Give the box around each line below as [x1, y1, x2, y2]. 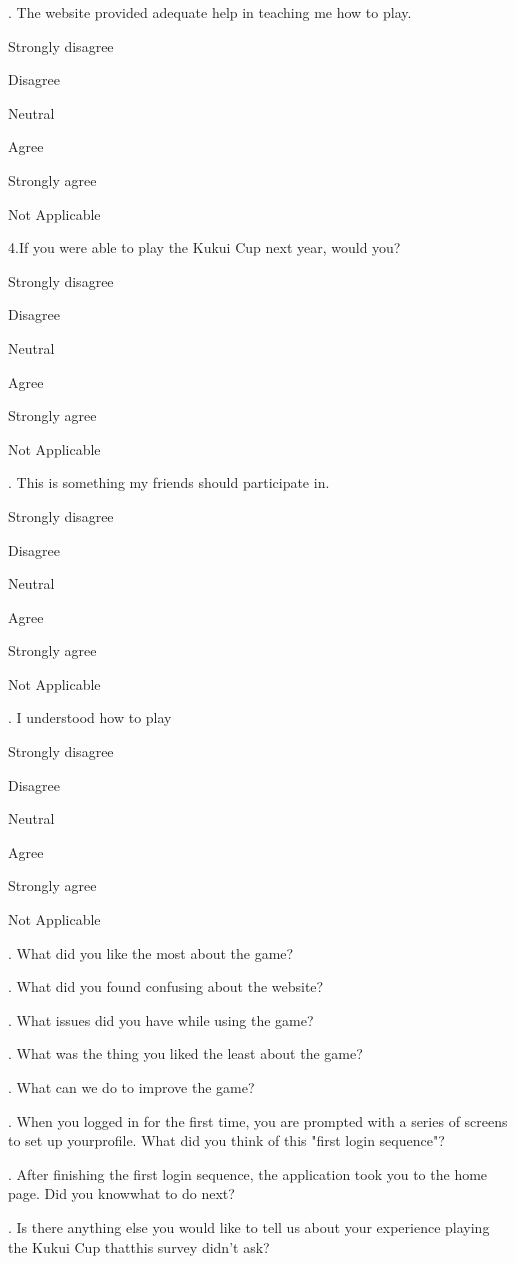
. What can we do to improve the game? [8, 1077, 255, 1097]
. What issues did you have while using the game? [8, 1009, 314, 1030]
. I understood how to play [8, 707, 172, 728]
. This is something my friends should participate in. [8, 472, 330, 493]
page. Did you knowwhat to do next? [8, 1183, 235, 1204]
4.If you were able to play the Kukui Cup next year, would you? [8, 237, 401, 258]
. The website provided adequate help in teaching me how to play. [8, 2, 412, 22]
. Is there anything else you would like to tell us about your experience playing [8, 1216, 490, 1237]
